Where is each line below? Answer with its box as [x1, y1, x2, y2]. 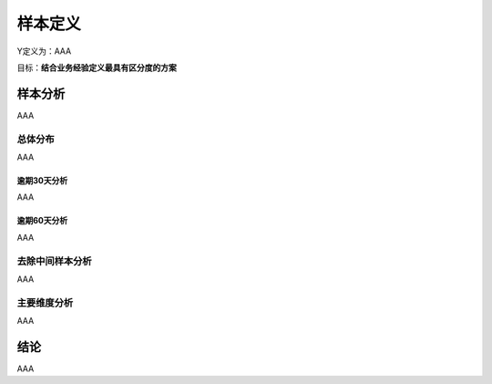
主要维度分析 [16, 296, 74, 309]
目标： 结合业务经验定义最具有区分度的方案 [16, 62, 177, 73]
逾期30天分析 [16, 174, 68, 186]
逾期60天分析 [16, 215, 68, 226]
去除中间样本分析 [16, 254, 92, 267]
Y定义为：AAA [16, 46, 72, 57]
